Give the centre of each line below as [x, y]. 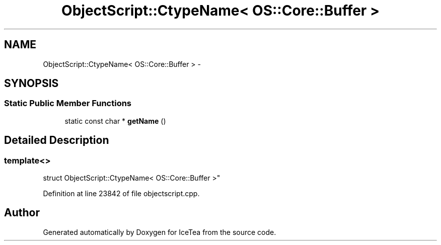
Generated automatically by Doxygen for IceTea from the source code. [160, 232]
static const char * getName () [115, 121]
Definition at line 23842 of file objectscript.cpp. [121, 194]
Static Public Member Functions [68, 103]
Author [22, 213]
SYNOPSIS [31, 84]
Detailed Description [57, 140]
